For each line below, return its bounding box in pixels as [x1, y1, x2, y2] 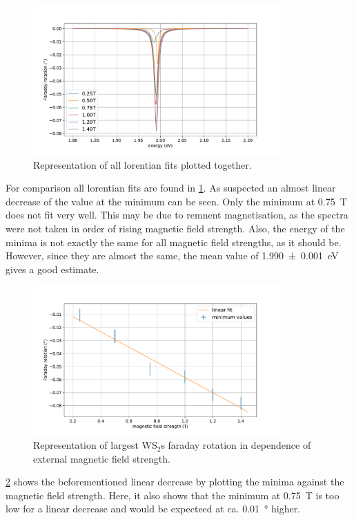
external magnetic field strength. [33, 451, 170, 465]
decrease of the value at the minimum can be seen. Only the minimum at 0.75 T [6, 194, 347, 208]
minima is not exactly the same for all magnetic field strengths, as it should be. [6, 234, 342, 249]
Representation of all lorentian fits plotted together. [33, 157, 252, 171]
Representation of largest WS [33, 438, 157, 452]
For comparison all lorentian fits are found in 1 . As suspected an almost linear [6, 180, 336, 195]
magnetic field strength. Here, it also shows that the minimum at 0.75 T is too [6, 488, 340, 502]
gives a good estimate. [6, 261, 99, 276]
